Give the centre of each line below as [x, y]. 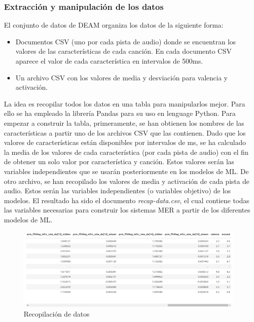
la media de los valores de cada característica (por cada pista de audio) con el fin [126, 152]
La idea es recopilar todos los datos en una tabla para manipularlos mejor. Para [125, 103]
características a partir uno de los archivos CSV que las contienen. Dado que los [125, 132]
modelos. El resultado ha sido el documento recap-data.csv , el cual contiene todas [127, 200]
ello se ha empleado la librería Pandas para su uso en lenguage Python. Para [120, 113]
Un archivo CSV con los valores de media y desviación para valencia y [122, 77]
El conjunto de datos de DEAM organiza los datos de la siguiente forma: [114, 25]
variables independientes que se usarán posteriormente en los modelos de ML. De [127, 171]
